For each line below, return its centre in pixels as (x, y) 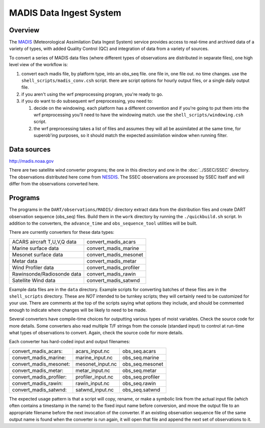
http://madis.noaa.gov (31, 161)
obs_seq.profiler (141, 377)
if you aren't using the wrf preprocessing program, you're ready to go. (92, 94)
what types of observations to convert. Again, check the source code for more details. (96, 333)
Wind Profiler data (33, 267)
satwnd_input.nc (94, 390)
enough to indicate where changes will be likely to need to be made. (78, 310)
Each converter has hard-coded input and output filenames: (69, 342)
